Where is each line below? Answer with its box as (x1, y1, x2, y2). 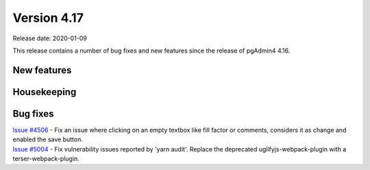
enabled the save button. (12, 135, 84, 143)
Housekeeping (12, 86, 77, 98)
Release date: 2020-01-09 (12, 34, 87, 42)
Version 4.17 (12, 10, 84, 25)
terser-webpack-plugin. (12, 154, 80, 163)
